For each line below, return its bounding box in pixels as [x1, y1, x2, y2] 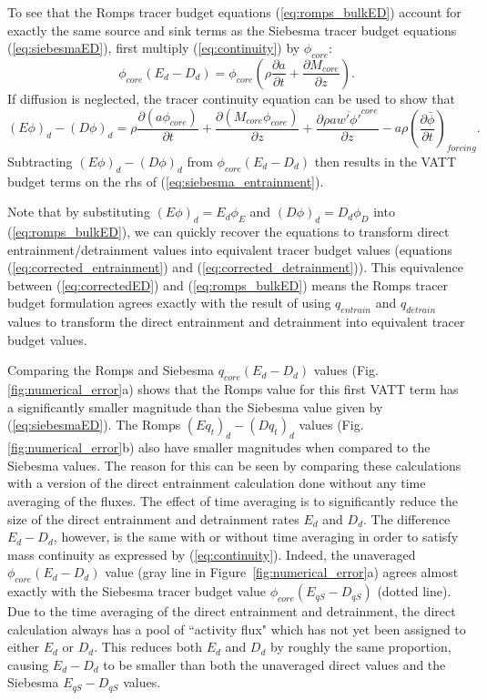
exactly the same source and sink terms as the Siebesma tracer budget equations [7, 20, 457, 39]
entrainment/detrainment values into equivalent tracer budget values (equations [7, 239, 452, 259]
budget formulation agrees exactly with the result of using [7, 293, 331, 312]
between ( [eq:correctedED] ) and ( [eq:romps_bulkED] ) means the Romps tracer [7, 275, 449, 294]
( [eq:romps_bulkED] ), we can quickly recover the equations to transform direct [7, 222, 450, 240]
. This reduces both [94, 637, 203, 656]
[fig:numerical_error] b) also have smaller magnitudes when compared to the [7, 438, 431, 457]
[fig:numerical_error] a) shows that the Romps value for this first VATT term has [7, 380, 459, 399]
